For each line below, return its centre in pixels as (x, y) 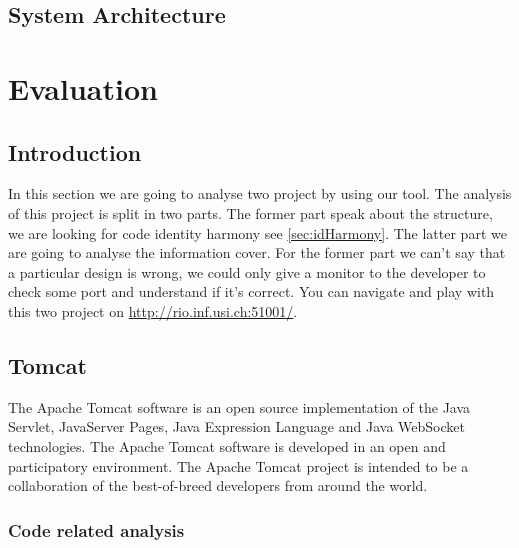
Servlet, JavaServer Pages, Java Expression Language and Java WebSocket (236, 426)
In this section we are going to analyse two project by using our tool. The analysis (260, 193)
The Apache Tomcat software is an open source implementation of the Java (239, 406)
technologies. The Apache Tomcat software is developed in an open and (227, 445)
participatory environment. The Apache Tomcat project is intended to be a (238, 465)
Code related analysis (96, 529)
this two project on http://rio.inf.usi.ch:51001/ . (153, 310)
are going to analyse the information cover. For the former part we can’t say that (257, 252)
